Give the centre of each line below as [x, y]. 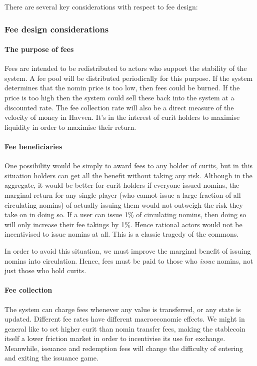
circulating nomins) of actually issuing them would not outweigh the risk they [124, 204]
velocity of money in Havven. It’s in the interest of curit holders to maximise [122, 117]
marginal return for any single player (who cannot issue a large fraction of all [123, 194]
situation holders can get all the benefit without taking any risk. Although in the [128, 175]
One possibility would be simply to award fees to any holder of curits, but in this [129, 166]
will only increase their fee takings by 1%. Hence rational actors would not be [123, 224]
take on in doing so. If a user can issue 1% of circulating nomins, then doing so [125, 214]
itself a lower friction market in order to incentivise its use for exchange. [115, 338]
